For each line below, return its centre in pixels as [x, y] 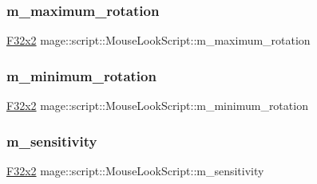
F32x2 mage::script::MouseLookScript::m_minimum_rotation [157, 106]
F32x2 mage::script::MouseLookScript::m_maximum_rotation [158, 40]
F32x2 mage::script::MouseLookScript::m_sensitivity [135, 170]
